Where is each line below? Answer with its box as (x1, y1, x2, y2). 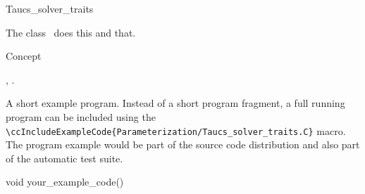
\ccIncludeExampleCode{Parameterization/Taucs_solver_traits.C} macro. (6, 123, 346, 138)
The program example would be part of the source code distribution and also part (6, 137, 360, 152)
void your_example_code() (6, 174, 124, 189)
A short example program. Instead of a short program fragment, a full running (6, 96, 345, 110)
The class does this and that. (6, 25, 136, 39)
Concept (6, 48, 42, 63)
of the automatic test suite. (6, 150, 123, 165)
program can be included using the (6, 109, 156, 124)
